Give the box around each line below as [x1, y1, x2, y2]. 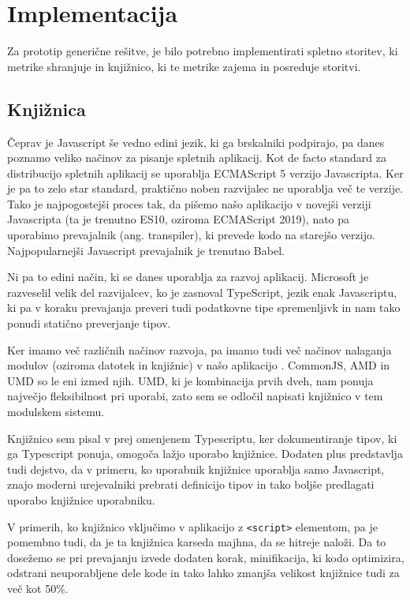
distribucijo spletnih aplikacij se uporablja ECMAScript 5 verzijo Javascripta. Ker [7, 164, 404, 181]
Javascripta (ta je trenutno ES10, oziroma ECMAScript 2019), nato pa [7, 211, 350, 227]
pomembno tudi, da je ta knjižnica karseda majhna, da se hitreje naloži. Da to [7, 534, 386, 550]
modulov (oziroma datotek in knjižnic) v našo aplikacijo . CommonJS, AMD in [7, 357, 390, 373]
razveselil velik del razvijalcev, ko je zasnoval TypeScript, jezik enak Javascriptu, [7, 283, 397, 300]
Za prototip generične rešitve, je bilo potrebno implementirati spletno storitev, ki [7, 43, 398, 59]
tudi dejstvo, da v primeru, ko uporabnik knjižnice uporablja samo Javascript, [7, 460, 385, 477]
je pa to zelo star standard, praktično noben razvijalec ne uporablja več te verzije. [7, 180, 404, 197]
